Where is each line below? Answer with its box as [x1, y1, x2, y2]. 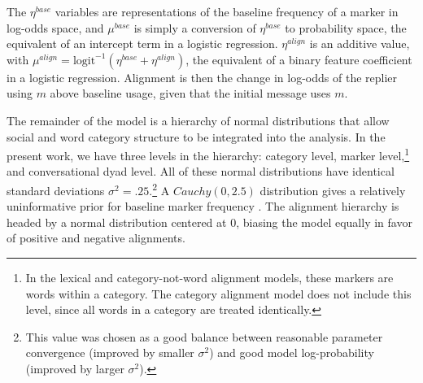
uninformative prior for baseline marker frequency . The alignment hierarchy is [7, 198, 399, 215]
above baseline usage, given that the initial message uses [50, 85, 331, 102]
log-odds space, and [7, 19, 104, 36]
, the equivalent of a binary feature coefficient [185, 50, 412, 67]
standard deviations [7, 181, 105, 198]
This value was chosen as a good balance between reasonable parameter [25, 328, 383, 345]
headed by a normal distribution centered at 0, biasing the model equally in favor [7, 213, 412, 230]
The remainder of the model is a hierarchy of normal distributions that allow [7, 111, 390, 128]
